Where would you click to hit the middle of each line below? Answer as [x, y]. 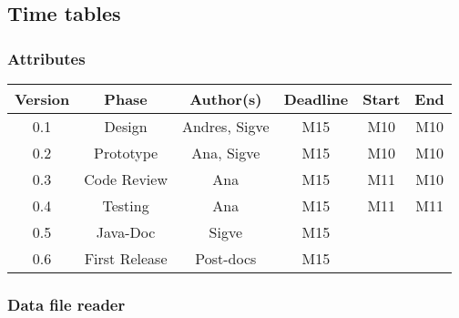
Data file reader [66, 304]
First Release [126, 258]
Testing [126, 205]
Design [126, 126]
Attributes [46, 58]
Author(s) [226, 99]
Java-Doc [126, 232]
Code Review [126, 179]
